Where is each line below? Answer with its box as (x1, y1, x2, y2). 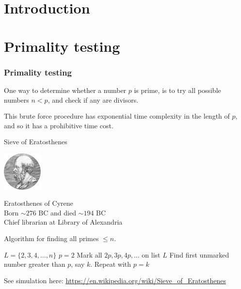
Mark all (77, 249, 102, 259)
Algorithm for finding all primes (4, 233, 99, 243)
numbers (4, 94, 29, 105)
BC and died (38, 207, 76, 217)
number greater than (4, 259, 65, 269)
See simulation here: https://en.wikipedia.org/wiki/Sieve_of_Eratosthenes (4, 275, 226, 285)
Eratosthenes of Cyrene (4, 198, 73, 208)
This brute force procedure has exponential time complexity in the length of (4, 111, 230, 121)
